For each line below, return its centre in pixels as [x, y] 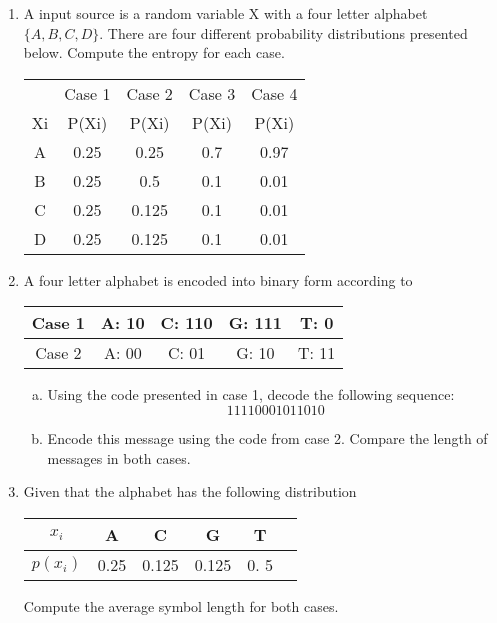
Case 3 [212, 93]
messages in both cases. [119, 457]
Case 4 [274, 93]
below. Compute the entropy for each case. [154, 52]
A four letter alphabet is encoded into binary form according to [218, 279]
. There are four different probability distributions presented [283, 32]
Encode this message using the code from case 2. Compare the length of [267, 437]
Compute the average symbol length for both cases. [181, 605]
